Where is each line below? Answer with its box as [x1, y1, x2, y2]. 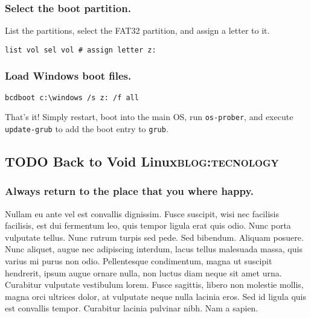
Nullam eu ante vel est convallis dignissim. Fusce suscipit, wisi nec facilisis [5, 207, 279, 220]
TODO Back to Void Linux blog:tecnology [5, 152, 279, 171]
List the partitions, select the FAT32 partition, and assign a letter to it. [5, 24, 270, 37]
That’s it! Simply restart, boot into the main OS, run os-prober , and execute [5, 110, 293, 123]
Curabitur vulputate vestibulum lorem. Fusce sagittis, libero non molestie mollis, [5, 278, 304, 291]
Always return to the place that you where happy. [5, 183, 254, 199]
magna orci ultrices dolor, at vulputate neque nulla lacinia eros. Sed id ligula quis [5, 290, 306, 302]
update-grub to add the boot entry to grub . [5, 122, 168, 135]
